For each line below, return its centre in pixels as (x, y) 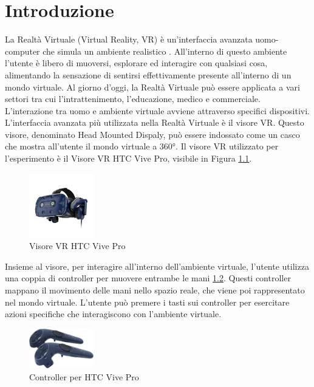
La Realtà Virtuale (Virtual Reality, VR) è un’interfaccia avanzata (129, 39)
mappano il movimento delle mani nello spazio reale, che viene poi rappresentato (155, 290)
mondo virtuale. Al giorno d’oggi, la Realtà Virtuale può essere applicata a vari (152, 87)
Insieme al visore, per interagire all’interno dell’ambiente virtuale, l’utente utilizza (157, 266)
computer (22, 51)
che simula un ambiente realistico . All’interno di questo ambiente (165, 51)
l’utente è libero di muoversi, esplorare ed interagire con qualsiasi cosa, (136, 63)
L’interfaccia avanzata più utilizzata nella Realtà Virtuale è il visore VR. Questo (155, 122)
